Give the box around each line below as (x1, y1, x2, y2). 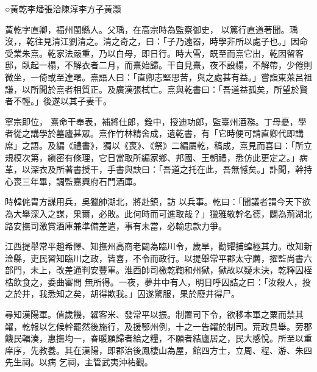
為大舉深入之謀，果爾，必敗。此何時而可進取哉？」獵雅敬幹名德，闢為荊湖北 (5, 207, 312, 220)
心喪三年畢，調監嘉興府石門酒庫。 (5, 174, 141, 187)
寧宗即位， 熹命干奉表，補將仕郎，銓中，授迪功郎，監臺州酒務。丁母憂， (5, 115, 298, 127)
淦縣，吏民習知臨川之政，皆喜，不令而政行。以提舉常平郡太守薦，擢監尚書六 (5, 251, 312, 264)
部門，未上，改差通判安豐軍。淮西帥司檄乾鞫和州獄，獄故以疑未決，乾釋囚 (5, 263, 304, 276)
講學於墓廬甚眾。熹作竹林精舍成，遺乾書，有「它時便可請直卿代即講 (30, 127, 304, 140)
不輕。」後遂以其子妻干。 (13, 95, 112, 107)
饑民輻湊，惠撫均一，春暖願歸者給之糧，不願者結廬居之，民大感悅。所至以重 (5, 332, 312, 345)
